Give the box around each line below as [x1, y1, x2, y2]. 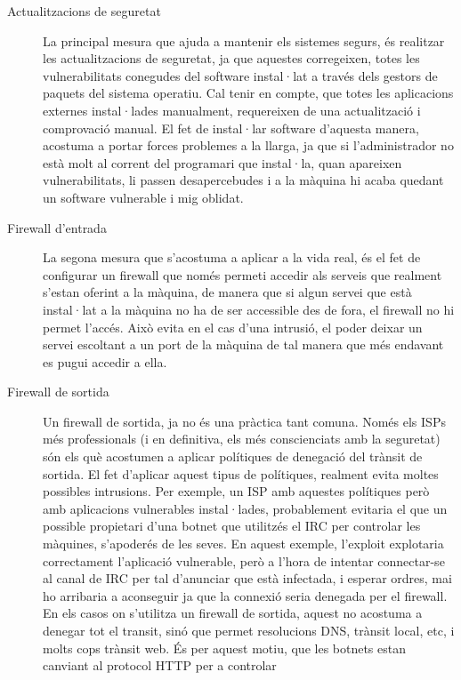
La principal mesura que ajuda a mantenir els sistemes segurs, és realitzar [43, 31, 445, 50]
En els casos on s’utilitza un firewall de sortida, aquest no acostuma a [43, 604, 423, 622]
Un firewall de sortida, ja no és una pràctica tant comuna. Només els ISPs [43, 412, 446, 430]
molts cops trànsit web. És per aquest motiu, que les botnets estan [43, 638, 407, 657]
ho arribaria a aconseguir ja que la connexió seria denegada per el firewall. [43, 586, 448, 604]
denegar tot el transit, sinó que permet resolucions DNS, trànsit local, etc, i [43, 621, 455, 639]
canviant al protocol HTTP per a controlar [43, 656, 277, 675]
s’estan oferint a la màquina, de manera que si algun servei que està [43, 283, 412, 301]
